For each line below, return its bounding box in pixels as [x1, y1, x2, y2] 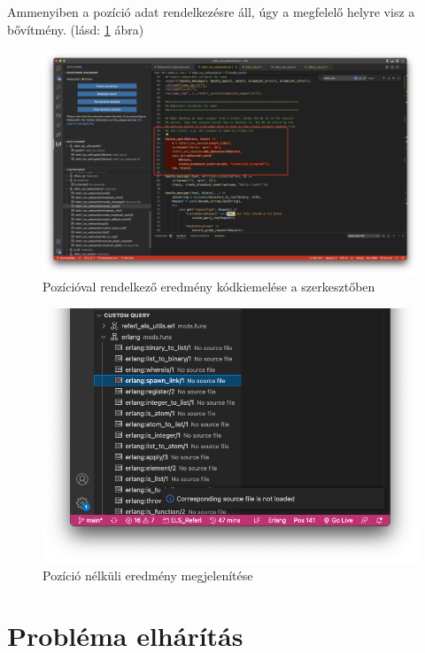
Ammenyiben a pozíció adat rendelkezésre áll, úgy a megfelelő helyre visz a [7, 3, 415, 20]
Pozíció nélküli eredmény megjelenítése [42, 565, 253, 584]
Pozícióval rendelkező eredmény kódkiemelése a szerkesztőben [42, 277, 375, 296]
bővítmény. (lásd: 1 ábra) [7, 19, 144, 38]
